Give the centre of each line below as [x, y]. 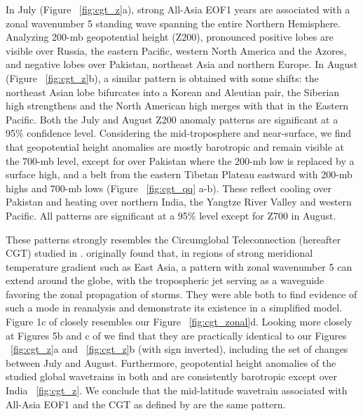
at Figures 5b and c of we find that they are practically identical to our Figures [176, 335]
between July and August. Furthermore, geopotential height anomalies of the [171, 362]
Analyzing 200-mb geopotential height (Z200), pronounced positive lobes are [170, 37]
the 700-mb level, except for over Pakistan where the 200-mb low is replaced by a [180, 160]
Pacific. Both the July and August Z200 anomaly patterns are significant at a [172, 119]
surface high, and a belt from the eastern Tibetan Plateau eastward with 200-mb [179, 174]
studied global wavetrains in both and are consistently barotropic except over [172, 376]
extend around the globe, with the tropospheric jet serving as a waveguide [165, 280]
